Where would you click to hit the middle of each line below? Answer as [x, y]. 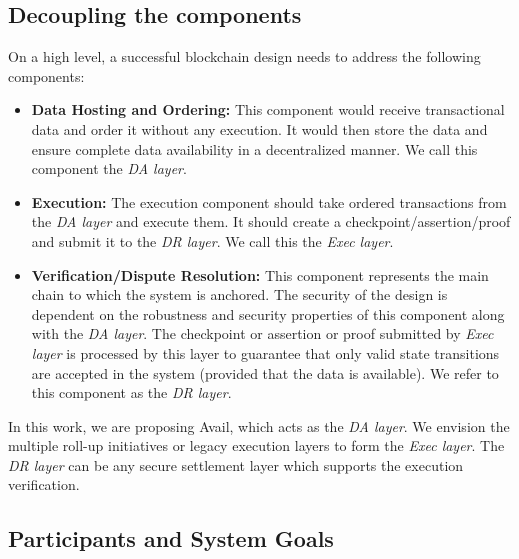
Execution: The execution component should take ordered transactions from [269, 201]
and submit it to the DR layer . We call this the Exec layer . [212, 240]
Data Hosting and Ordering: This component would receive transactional [268, 109]
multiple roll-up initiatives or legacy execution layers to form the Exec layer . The [256, 445]
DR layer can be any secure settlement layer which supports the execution [236, 464]
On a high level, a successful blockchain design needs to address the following [244, 56]
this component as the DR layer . [131, 392]
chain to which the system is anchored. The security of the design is [239, 294]
